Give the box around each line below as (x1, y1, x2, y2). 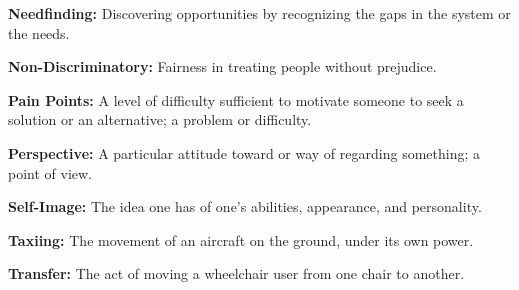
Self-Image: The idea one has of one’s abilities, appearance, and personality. (8, 196, 482, 217)
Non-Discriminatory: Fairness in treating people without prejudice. (8, 56, 437, 77)
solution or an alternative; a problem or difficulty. (8, 109, 312, 130)
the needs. (8, 22, 70, 43)
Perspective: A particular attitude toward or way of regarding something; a (8, 142, 480, 163)
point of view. (8, 162, 93, 183)
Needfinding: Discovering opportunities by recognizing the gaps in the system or (8, 3, 511, 23)
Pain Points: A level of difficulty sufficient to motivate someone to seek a (8, 89, 464, 110)
